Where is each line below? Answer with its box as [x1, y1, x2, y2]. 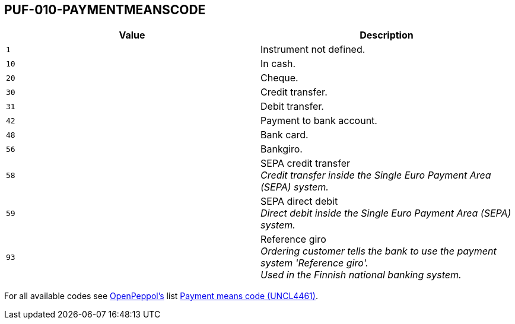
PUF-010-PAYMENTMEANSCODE [4, 2, 206, 17]
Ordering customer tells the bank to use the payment [260, 245, 497, 258]
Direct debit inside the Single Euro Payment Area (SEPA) [260, 207, 511, 220]
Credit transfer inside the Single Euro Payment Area [260, 169, 491, 182]
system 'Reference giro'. [260, 257, 368, 269]
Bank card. [260, 129, 309, 141]
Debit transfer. [260, 100, 324, 113]
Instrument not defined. [260, 43, 365, 56]
